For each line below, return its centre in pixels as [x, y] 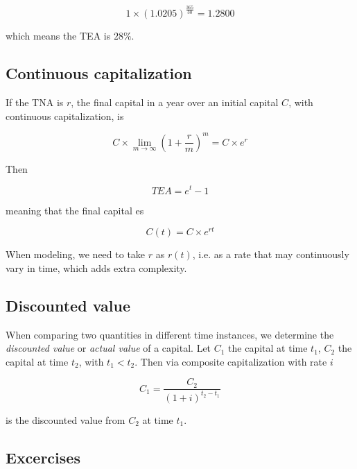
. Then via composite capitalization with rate [231, 361]
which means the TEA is [58, 36]
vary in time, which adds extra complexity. [96, 267]
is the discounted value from [66, 419]
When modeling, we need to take [76, 254]
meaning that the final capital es [75, 210]
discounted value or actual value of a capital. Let [108, 348]
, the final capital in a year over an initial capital [175, 102]
